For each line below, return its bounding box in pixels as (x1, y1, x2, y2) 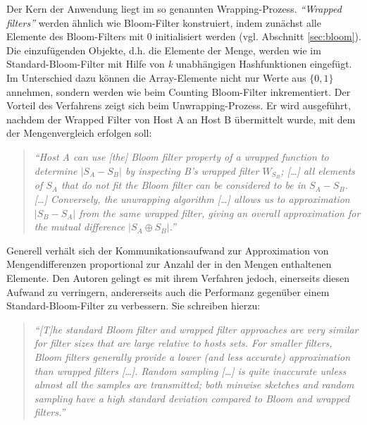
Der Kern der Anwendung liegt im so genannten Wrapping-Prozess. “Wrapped (6, 1, 342, 16)
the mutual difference (34, 219, 125, 234)
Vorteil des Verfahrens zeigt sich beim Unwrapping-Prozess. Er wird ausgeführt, (6, 98, 351, 113)
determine (34, 163, 77, 178)
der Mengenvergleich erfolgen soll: (6, 125, 152, 140)
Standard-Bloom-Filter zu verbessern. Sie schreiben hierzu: (6, 298, 261, 313)
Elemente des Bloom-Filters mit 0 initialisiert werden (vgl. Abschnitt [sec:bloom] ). (6, 29, 361, 44)
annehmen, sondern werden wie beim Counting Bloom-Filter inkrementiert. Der (6, 84, 351, 99)
